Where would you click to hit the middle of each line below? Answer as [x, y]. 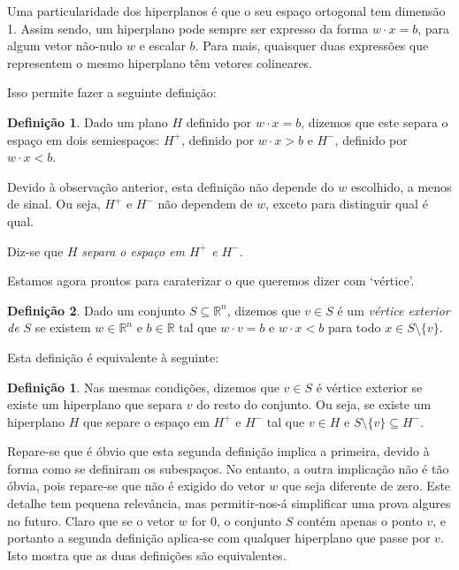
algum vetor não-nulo [65, 46]
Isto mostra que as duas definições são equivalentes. [147, 555]
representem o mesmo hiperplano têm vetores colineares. [160, 62]
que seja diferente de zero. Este [366, 486]
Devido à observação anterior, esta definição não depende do [171, 186]
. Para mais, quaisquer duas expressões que [312, 46]
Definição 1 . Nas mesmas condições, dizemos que [143, 387]
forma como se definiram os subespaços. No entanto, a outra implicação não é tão [228, 468]
